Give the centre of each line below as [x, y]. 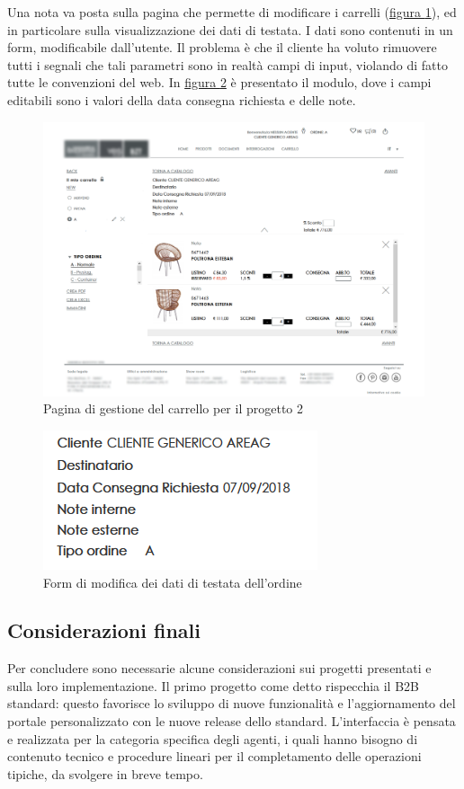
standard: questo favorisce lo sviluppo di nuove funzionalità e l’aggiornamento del [232, 703]
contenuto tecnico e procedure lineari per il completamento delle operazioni [214, 756]
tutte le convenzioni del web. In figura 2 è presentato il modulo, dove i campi [219, 82]
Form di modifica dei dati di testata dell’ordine [173, 582]
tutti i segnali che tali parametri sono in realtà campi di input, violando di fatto [228, 64]
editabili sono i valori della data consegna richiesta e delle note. [182, 99]
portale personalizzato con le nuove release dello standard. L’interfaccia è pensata [232, 721]
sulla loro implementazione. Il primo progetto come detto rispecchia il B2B [213, 685]
